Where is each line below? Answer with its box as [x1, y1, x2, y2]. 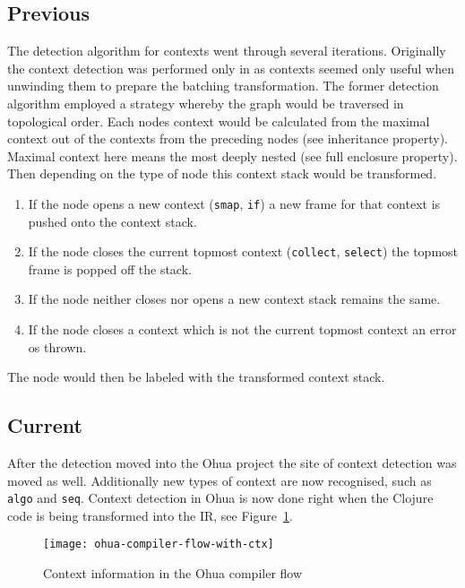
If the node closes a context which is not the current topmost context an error [28, 320, 457, 339]
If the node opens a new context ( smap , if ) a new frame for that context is [28, 194, 441, 212]
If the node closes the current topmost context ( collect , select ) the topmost [28, 242, 459, 261]
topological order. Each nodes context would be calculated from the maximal [7, 111, 430, 130]
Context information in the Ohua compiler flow [43, 564, 303, 583]
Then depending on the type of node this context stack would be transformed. [7, 164, 437, 183]
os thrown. [28, 337, 87, 356]
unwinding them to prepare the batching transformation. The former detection [7, 76, 439, 95]
